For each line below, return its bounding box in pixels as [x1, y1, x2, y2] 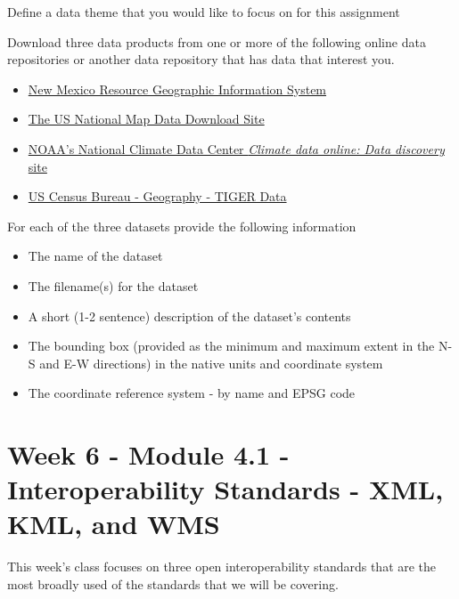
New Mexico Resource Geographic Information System [28, 79, 327, 98]
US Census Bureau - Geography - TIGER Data [28, 187, 287, 206]
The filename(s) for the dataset [28, 276, 199, 295]
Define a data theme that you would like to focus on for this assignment [7, 3, 400, 20]
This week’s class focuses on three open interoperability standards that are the [7, 557, 437, 576]
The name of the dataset [28, 247, 163, 265]
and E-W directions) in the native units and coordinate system [39, 353, 383, 372]
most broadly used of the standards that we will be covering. [7, 575, 339, 593]
